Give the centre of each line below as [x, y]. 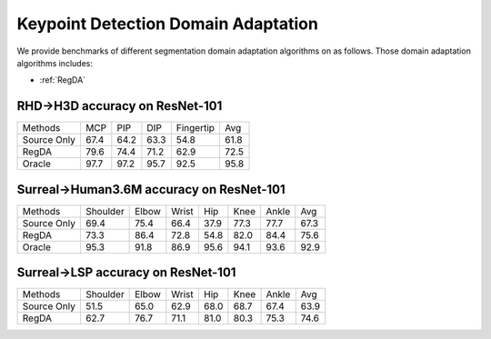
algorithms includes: [55, 63]
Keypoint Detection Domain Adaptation [167, 24]
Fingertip [195, 128]
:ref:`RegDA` [63, 80]
